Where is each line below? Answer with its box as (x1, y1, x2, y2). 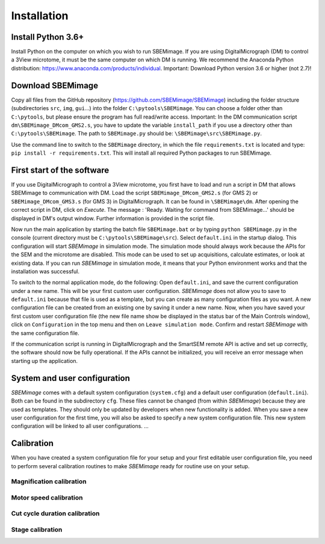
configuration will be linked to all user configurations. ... (11, 422, 149, 430)
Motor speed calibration (11, 493, 83, 502)
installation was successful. (11, 268, 79, 275)
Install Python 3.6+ (11, 32, 84, 42)
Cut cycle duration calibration (11, 509, 100, 518)
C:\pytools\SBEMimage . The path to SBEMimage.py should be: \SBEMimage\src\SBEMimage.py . (11, 130, 262, 137)
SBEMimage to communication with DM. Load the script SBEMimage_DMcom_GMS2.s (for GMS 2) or (11, 190, 258, 197)
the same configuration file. (11, 329, 79, 336)
